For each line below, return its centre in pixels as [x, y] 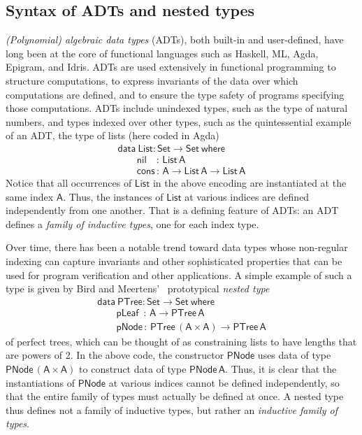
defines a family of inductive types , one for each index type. [132, 223]
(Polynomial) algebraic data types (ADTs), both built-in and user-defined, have [175, 40]
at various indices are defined [247, 196]
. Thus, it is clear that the [281, 369]
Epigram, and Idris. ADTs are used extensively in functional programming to [171, 67]
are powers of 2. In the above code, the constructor [115, 355]
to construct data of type [133, 369]
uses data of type [294, 355]
